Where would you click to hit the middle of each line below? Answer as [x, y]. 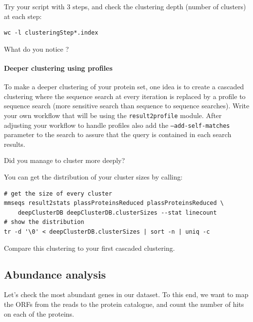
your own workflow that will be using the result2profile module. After [113, 115]
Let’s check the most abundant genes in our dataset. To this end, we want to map [126, 294]
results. [15, 144]
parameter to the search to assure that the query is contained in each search [118, 134]
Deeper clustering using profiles [58, 68]
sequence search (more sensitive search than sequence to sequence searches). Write [127, 106]
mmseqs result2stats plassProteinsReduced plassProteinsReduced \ [114, 203]
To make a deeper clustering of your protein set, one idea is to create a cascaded [124, 87]
